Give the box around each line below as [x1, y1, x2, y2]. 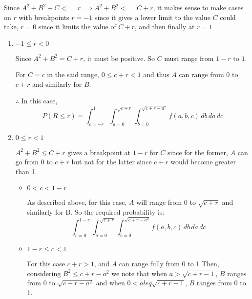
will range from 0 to [136, 197, 196, 207]
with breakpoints [19, 12, 69, 22]
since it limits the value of [38, 21, 116, 32]
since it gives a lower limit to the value [94, 12, 210, 22]
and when [96, 278, 125, 288]
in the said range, [47, 69, 100, 80]
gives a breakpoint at [67, 147, 131, 157]
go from [15, 157, 39, 167]
